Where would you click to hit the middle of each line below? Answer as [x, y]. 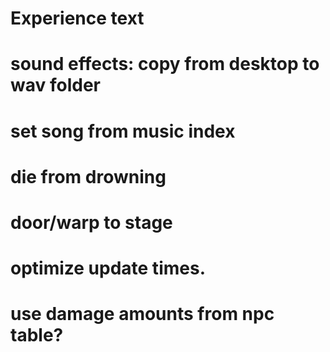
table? [37, 335]
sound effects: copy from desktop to [165, 64]
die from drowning [88, 176]
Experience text [77, 18]
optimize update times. [108, 268]
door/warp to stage [91, 222]
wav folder [55, 85]
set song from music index [123, 131]
